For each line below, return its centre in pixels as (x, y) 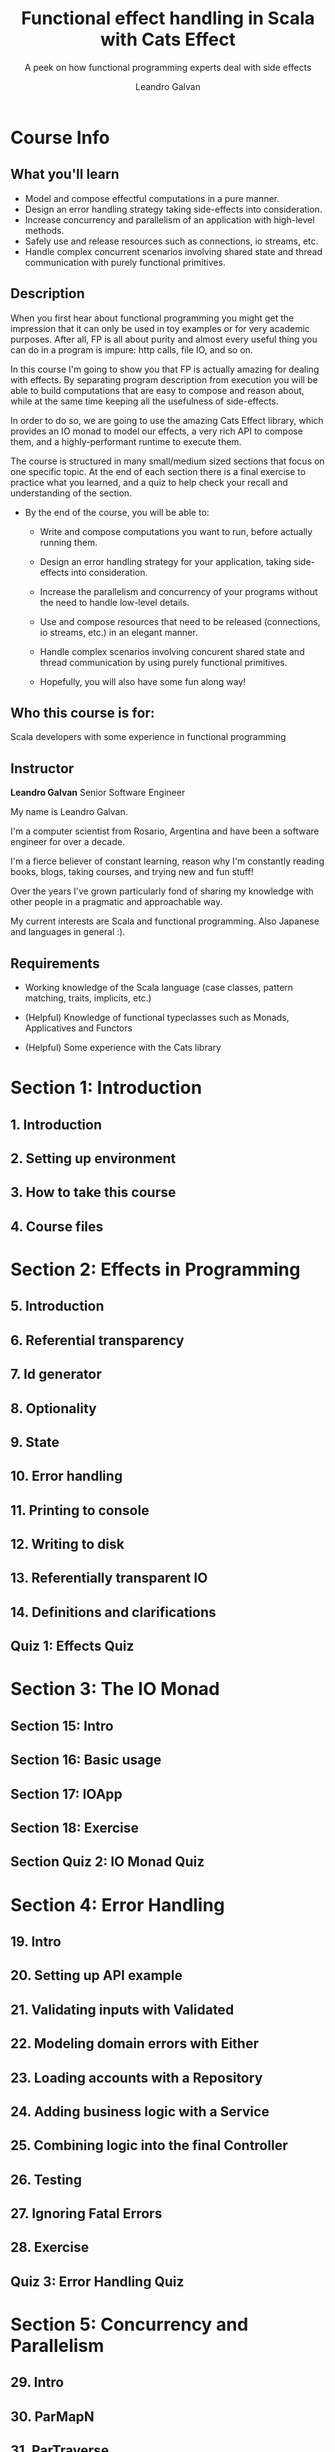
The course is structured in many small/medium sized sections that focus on (167, 461)
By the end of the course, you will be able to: (117, 512)
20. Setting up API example (96, 1975)
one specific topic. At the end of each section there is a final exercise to (158, 471)
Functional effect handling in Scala (168, 18)
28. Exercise (50, 2247)
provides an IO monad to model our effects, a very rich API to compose (156, 431)
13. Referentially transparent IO (109, 1578)
